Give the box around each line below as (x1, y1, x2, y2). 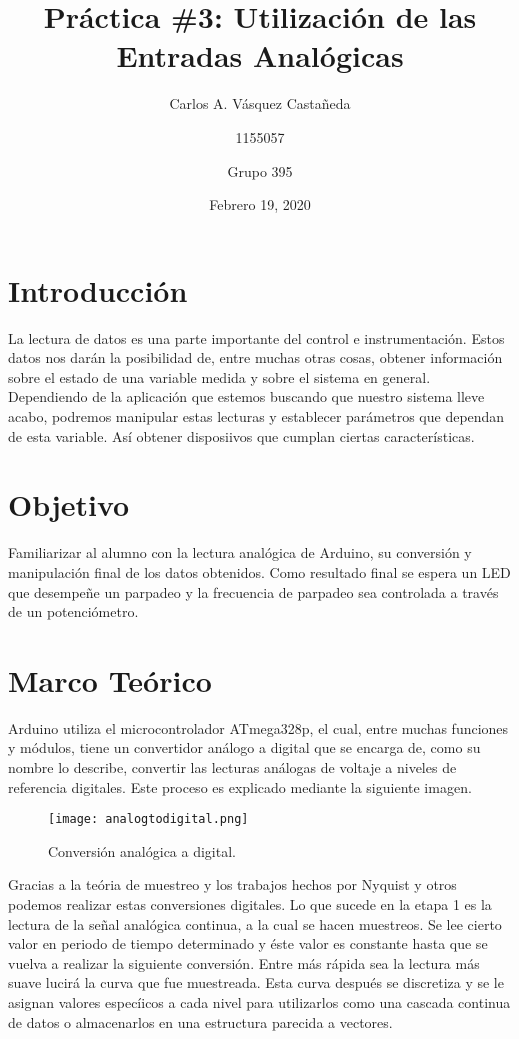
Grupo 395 (227, 160, 293, 181)
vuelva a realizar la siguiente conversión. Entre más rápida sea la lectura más (8, 952, 480, 973)
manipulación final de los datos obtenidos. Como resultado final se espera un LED (8, 561, 511, 582)
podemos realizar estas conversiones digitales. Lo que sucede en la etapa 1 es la (8, 894, 492, 915)
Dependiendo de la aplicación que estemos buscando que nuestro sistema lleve (8, 386, 485, 407)
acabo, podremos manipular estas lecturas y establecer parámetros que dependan (8, 406, 505, 426)
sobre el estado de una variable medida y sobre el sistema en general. (8, 366, 431, 387)
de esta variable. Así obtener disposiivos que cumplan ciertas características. (8, 425, 475, 446)
